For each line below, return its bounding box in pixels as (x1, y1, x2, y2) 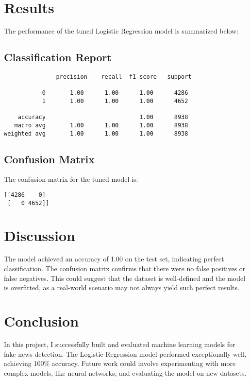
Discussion (4, 225, 75, 245)
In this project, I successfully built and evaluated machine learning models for (4, 339, 235, 349)
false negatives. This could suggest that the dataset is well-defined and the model (4, 273, 246, 283)
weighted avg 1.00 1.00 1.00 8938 (4, 130, 188, 137)
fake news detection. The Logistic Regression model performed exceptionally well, (4, 348, 247, 359)
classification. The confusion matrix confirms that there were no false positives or (4, 263, 246, 273)
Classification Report (4, 50, 112, 65)
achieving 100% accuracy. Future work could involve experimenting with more (4, 358, 236, 368)
